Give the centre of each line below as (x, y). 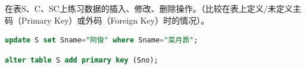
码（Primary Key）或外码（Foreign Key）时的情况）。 (107, 20)
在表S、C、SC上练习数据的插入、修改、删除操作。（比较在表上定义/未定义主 (153, 8)
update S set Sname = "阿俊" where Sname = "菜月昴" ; (102, 40)
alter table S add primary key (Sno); (82, 60)
